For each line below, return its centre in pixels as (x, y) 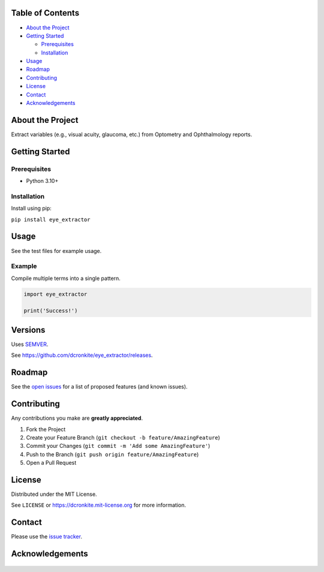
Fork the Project (46, 429)
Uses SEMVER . (30, 344)
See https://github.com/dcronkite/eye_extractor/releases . (82, 355)
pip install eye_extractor (51, 219)
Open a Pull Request (51, 463)
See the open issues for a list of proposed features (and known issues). (99, 387)
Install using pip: (31, 208)
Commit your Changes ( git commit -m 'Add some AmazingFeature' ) (118, 446)
